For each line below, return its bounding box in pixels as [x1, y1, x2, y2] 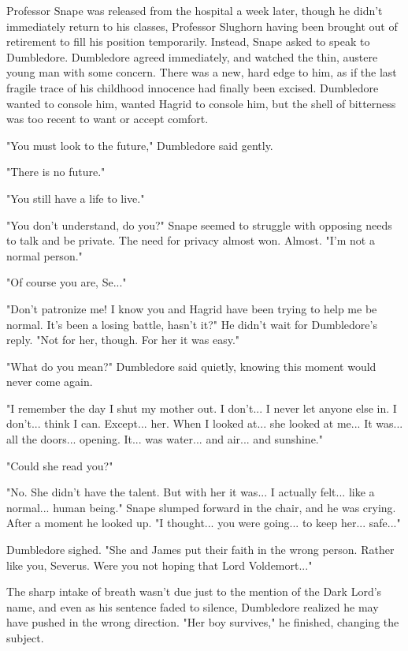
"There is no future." [6, 163, 106, 180]
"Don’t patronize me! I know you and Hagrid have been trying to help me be [6, 300, 377, 316]
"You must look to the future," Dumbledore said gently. [6, 137, 273, 153]
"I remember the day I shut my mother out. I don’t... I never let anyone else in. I [6, 399, 397, 416]
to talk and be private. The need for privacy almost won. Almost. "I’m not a [6, 232, 375, 249]
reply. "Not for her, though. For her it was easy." [6, 331, 240, 348]
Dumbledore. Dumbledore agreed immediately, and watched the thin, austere [6, 48, 378, 65]
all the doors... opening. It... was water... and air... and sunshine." [6, 431, 323, 447]
